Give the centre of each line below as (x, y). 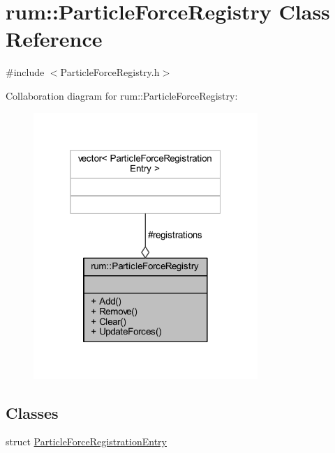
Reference (54, 39)
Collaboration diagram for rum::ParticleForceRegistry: (122, 95)
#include (25, 72)
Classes (32, 412)
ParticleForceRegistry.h (110, 72)
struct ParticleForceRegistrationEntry (86, 442)
